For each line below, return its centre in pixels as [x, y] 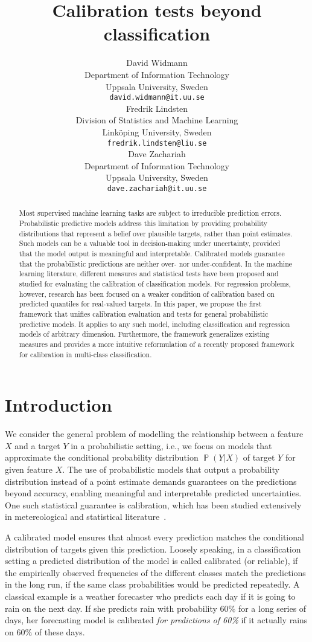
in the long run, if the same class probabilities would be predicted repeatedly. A [152, 584]
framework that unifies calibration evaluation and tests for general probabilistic [144, 313]
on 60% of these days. [45, 631]
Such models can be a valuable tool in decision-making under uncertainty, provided [150, 243]
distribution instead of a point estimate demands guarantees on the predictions [151, 481]
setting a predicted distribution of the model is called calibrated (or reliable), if [151, 561]
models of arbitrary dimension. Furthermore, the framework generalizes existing [144, 334]
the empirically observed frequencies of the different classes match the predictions [155, 572]
